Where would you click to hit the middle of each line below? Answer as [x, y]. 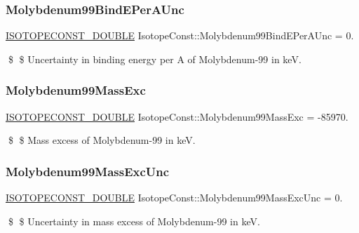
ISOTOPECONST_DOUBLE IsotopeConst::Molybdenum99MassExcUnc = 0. [174, 198]
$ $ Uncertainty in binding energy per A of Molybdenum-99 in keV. [155, 59]
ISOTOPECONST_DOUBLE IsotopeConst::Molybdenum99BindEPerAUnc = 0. [180, 35]
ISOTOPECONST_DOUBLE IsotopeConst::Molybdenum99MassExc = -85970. [177, 116]
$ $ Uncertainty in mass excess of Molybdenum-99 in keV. [134, 221]
